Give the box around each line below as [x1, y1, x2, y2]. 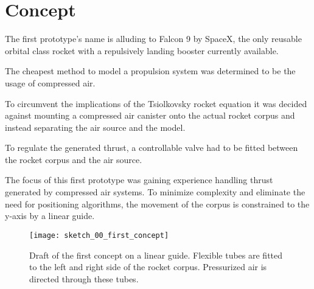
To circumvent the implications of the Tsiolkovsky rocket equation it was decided [5, 97, 307, 110]
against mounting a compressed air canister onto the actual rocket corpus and [5, 109, 295, 122]
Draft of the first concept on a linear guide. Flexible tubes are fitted [29, 248, 283, 261]
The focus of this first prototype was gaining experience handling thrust [5, 173, 273, 186]
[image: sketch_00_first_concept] [29, 231, 169, 240]
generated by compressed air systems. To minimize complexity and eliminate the [5, 186, 305, 198]
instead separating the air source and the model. [5, 120, 186, 133]
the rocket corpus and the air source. [5, 153, 142, 165]
